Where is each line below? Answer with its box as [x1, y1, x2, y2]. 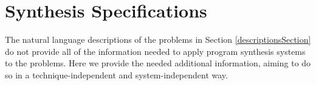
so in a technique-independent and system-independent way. [5, 68, 228, 81]
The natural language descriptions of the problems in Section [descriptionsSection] [5, 33, 311, 46]
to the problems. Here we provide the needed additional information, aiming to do [5, 57, 311, 69]
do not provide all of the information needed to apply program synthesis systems [5, 45, 306, 57]
